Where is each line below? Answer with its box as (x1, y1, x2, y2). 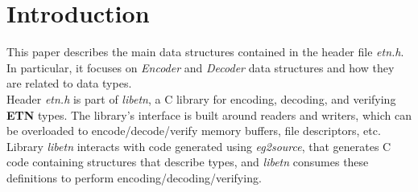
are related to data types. (6, 75, 132, 92)
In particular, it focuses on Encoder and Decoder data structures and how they (6, 59, 395, 76)
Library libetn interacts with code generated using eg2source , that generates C (6, 137, 391, 154)
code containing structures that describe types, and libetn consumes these (6, 153, 369, 170)
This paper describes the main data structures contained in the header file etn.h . (6, 43, 404, 60)
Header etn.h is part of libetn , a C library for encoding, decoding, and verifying (6, 90, 396, 107)
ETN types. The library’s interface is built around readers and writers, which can (6, 106, 412, 123)
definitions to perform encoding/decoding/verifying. (6, 169, 262, 186)
